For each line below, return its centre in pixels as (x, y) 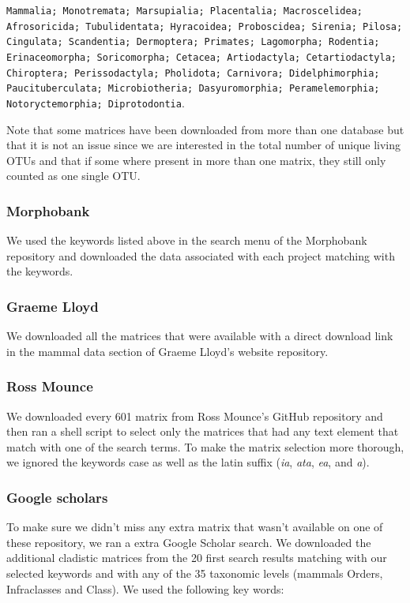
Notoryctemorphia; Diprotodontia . (96, 102)
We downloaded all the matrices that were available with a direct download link (200, 336)
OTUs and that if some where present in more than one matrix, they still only (196, 160)
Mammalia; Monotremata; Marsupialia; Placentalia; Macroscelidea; (185, 11)
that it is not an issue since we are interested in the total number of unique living (204, 145)
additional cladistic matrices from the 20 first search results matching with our (197, 558)
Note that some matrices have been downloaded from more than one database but (205, 129)
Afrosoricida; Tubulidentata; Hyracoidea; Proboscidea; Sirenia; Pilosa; (205, 26)
